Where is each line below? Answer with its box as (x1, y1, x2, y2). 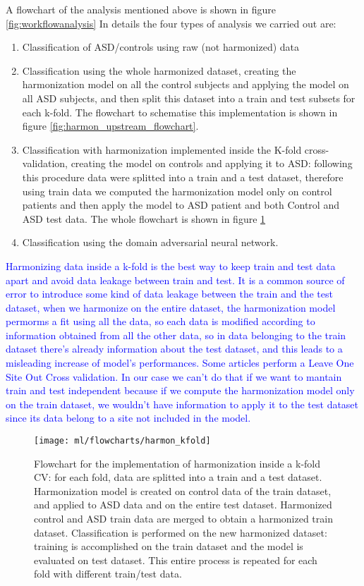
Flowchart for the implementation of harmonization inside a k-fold (34, 456, 321, 470)
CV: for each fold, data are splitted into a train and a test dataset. (34, 470, 322, 484)
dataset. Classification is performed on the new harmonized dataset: (34, 525, 327, 539)
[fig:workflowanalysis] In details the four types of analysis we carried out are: (6, 16, 336, 30)
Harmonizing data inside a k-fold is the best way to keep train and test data (6, 258, 336, 273)
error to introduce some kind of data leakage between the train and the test (6, 286, 333, 301)
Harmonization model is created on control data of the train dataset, (34, 483, 332, 498)
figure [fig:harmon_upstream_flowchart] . (22, 118, 199, 133)
